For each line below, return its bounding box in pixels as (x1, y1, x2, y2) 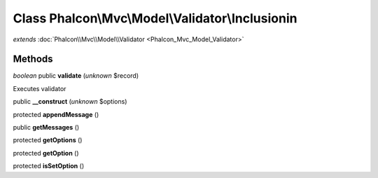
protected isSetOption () (13, 162, 84, 170)
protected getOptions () (13, 136, 83, 144)
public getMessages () (13, 123, 80, 132)
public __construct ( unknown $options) (13, 97, 127, 106)
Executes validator (13, 84, 66, 93)
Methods (13, 53, 53, 65)
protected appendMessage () (13, 110, 99, 118)
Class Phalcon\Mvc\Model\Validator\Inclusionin (13, 11, 297, 26)
